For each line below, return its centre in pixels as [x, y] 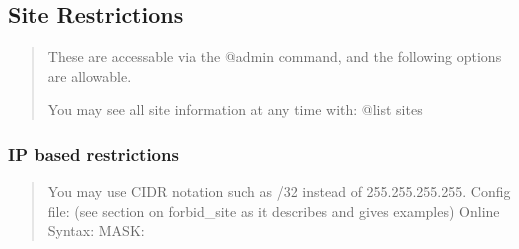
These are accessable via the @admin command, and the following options [274, 56]
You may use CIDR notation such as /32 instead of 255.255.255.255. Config [279, 191]
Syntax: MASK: [96, 230]
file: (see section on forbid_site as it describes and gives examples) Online [273, 210]
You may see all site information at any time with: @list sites [235, 109]
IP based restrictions [93, 153]
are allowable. [89, 75]
